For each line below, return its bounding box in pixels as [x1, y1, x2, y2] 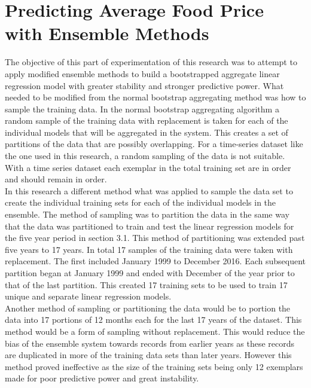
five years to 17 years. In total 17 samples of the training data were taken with [5, 243, 293, 255]
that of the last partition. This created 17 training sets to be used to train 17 [5, 278, 288, 291]
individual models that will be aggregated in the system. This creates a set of [5, 126, 288, 138]
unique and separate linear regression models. [5, 290, 172, 303]
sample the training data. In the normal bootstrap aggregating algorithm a [5, 102, 279, 115]
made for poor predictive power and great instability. [5, 372, 199, 384]
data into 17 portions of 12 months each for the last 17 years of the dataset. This [5, 313, 302, 326]
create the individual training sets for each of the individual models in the [5, 196, 276, 209]
